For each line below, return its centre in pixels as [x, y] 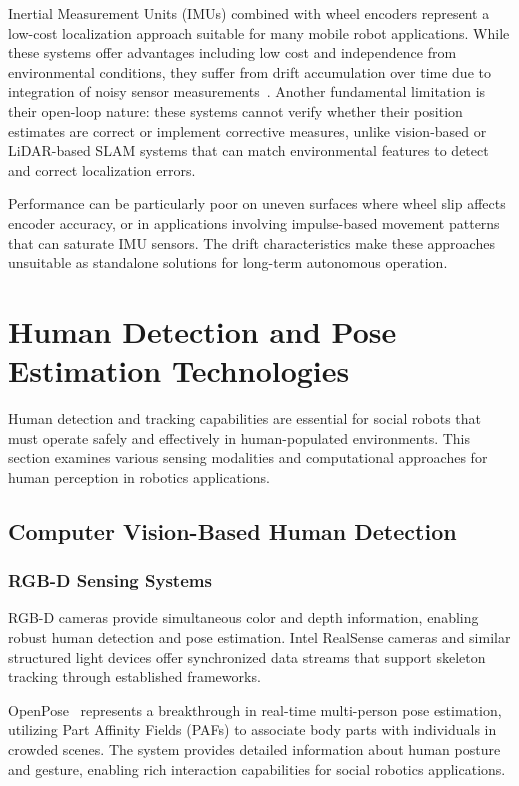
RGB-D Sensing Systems [110, 580]
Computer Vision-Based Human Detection [232, 530]
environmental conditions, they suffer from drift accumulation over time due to [249, 71]
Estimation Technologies [179, 370]
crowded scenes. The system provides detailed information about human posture [254, 748]
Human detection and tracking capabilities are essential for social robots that [245, 418]
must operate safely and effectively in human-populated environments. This [239, 437]
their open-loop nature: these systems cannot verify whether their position [235, 110]
